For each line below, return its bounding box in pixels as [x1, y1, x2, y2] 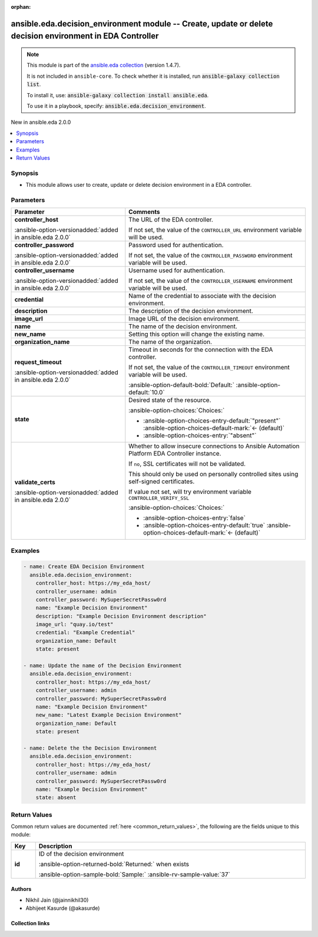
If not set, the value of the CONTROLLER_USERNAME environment [128, 277, 293, 285]
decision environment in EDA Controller [11, 31, 159, 41]
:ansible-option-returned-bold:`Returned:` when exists [38, 860, 190, 868]
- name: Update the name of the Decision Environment [23, 662, 182, 669]
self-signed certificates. [128, 477, 195, 486]
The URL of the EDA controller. [128, 216, 213, 224]
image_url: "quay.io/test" [35, 621, 114, 628]
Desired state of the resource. [128, 396, 211, 404]
